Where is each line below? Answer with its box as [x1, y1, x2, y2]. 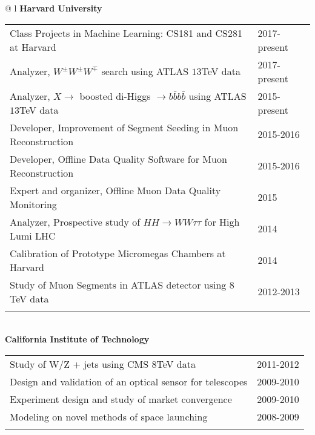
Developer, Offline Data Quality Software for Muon [10, 151, 227, 166]
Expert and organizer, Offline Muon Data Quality [10, 183, 221, 197]
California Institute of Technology [5, 333, 150, 345]
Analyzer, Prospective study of [10, 214, 141, 229]
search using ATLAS [101, 64, 189, 79]
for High [204, 214, 240, 229]
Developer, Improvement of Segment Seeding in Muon [10, 120, 239, 134]
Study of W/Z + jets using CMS [10, 356, 149, 371]
